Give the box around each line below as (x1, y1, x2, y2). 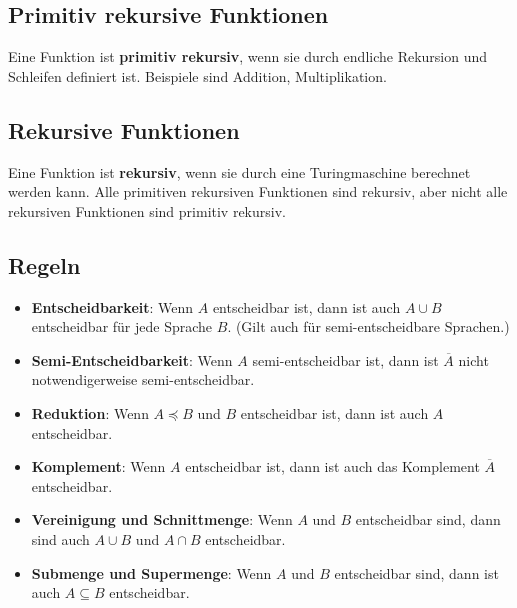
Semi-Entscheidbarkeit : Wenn (31, 349, 233, 370)
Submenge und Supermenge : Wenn (31, 562, 272, 583)
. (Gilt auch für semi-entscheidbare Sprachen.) (227, 316, 510, 337)
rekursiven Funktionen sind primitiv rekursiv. (8, 200, 286, 221)
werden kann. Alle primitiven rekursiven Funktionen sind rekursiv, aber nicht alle (8, 181, 508, 202)
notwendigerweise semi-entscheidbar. (31, 369, 255, 390)
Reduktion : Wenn (31, 402, 149, 423)
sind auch (31, 528, 90, 549)
